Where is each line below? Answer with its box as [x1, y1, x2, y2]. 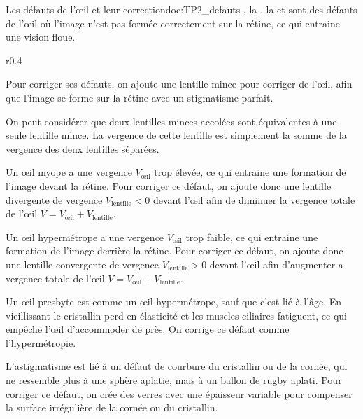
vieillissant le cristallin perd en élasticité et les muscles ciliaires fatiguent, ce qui [6, 308, 347, 322]
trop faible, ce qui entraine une [185, 229, 318, 244]
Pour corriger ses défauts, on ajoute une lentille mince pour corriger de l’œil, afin [6, 76, 353, 91]
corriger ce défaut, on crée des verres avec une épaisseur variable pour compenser [6, 386, 353, 401]
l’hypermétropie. [6, 335, 76, 350]
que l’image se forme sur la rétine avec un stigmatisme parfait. [6, 90, 273, 104]
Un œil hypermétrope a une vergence [6, 229, 164, 244]
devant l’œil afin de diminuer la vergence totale [152, 192, 355, 207]
